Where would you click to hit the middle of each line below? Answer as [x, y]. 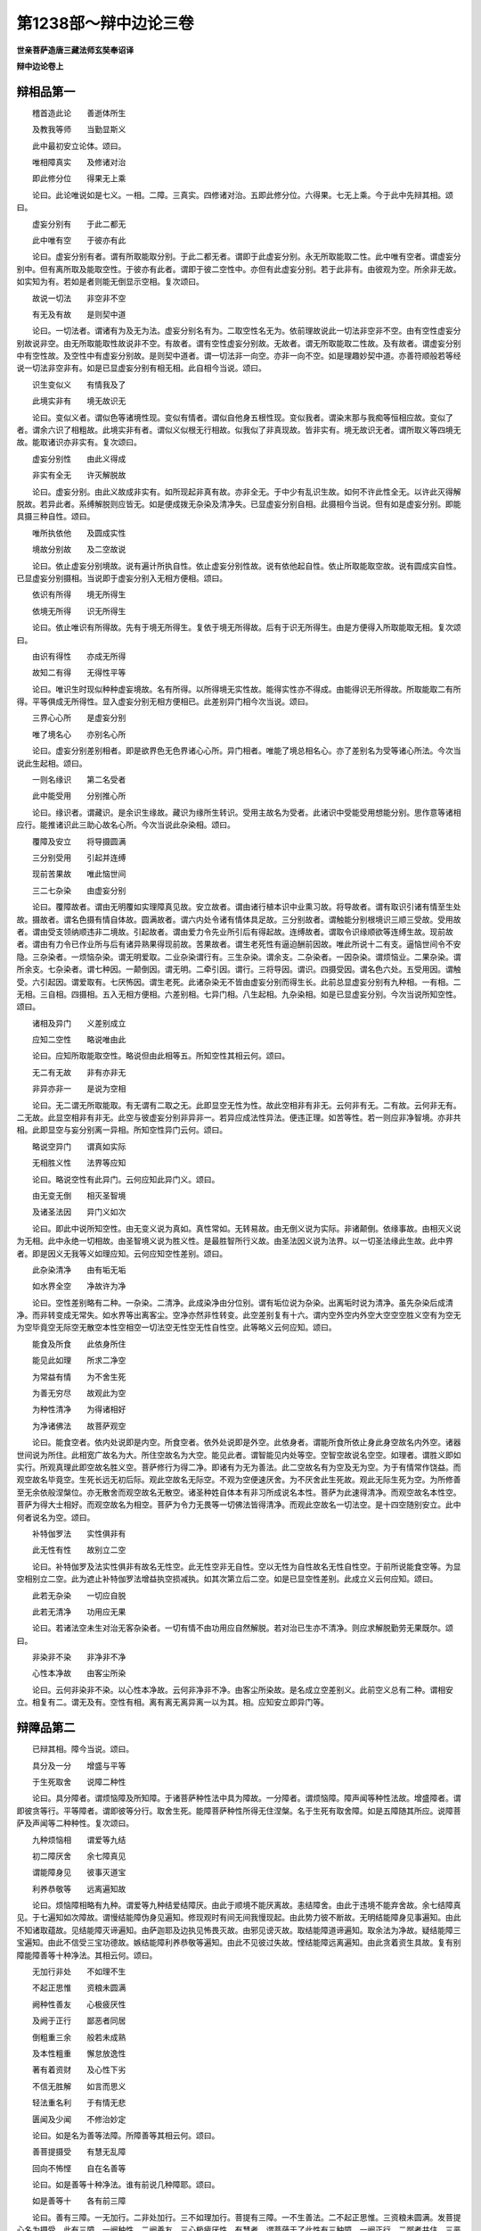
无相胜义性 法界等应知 [79, 1163]
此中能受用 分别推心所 [79, 796]
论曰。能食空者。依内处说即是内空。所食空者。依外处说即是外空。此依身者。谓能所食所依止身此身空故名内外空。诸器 [246, 1442]
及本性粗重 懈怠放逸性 [79, 2053]
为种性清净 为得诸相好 [79, 1409]
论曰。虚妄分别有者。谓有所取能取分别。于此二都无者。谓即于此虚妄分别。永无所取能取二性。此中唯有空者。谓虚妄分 [246, 257]
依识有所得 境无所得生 [79, 594]
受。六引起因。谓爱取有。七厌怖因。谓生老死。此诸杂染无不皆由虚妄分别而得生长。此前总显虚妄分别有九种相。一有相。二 [239, 982]
